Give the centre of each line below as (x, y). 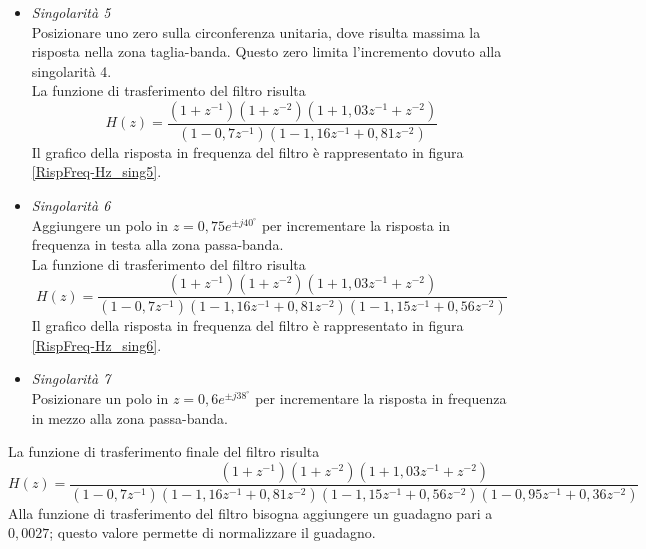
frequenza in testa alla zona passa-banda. (157, 244)
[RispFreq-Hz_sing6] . (96, 344)
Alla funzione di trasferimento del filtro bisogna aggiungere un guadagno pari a (250, 512)
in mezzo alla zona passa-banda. (129, 417)
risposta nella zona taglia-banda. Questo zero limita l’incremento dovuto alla (266, 51)
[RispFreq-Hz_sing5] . (96, 171)
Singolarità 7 (71, 378)
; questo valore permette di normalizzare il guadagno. (212, 532)
